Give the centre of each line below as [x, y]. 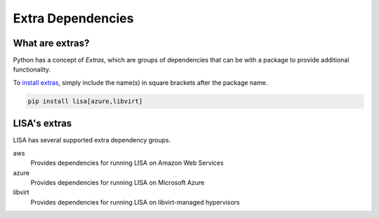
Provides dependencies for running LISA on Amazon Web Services [127, 163]
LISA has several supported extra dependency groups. [92, 140]
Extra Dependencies [73, 18]
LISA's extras [42, 124]
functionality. [32, 69]
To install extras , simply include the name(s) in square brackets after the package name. [140, 82]
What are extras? [51, 43]
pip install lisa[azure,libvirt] [85, 101]
